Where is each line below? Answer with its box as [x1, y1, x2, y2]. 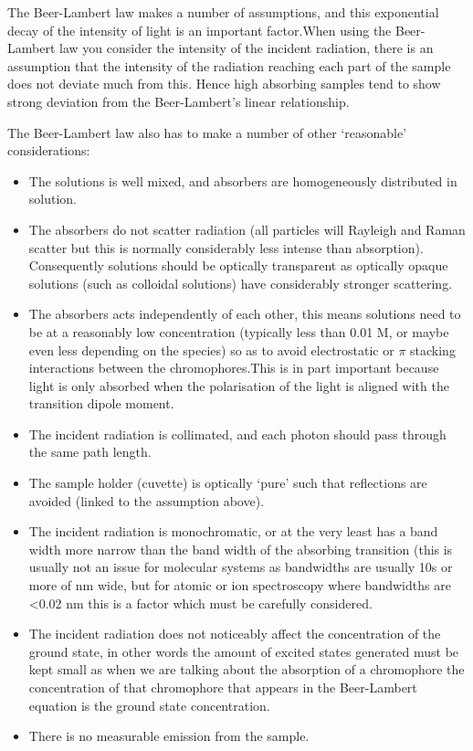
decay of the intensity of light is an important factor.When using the [7, 20, 392, 39]
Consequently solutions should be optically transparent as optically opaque [28, 256, 448, 275]
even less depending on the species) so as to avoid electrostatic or [28, 340, 394, 359]
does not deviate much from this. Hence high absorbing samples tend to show [7, 74, 441, 93]
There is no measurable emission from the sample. [28, 726, 310, 746]
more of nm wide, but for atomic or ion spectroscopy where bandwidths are [28, 576, 451, 595]
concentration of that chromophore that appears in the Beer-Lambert [28, 678, 417, 696]
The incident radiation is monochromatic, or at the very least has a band [28, 522, 438, 541]
